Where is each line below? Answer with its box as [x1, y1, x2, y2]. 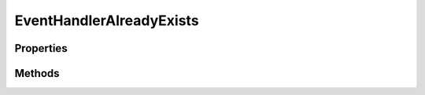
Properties [14, 42, 68, 55]
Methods [14, 67, 60, 80]
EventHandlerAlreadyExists [14, 12, 200, 29]
